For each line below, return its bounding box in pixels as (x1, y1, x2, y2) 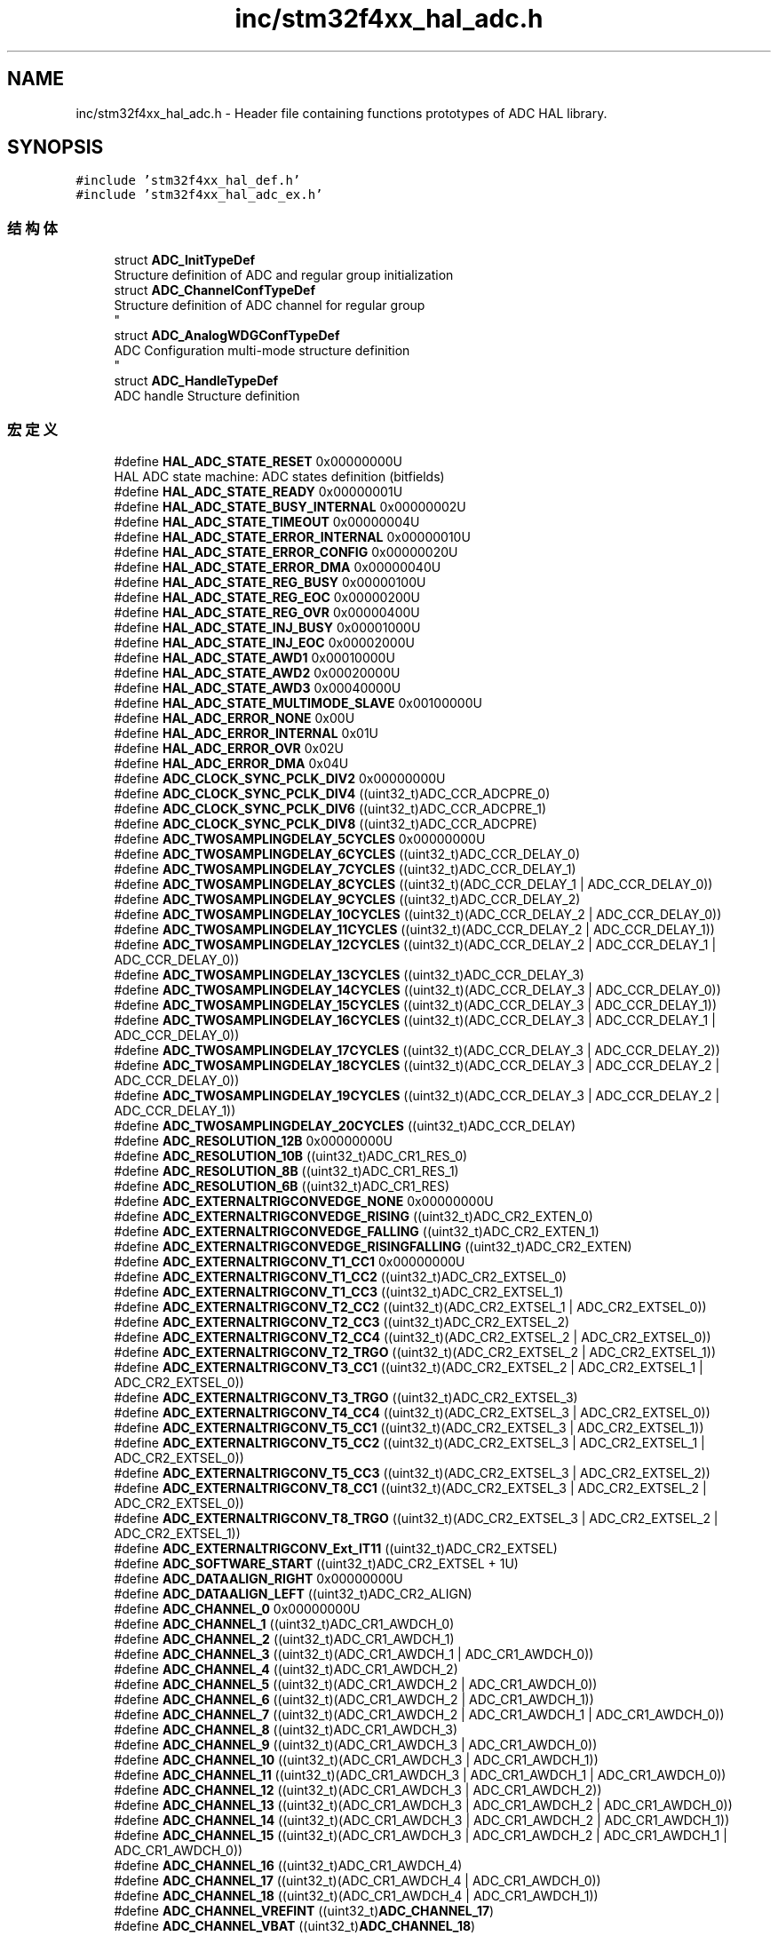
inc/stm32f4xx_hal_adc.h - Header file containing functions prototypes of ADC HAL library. (75, 105, 607, 121)
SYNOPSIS (7, 136, 104, 159)
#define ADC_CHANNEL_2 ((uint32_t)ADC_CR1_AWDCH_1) (114, 1631, 455, 1646)
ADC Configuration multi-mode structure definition (114, 343, 410, 359)
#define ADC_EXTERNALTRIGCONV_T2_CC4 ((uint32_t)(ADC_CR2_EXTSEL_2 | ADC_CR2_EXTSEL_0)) (114, 1329, 711, 1345)
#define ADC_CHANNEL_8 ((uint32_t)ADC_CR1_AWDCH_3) (114, 1721, 458, 1737)
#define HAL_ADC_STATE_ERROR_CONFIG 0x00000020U (114, 544, 458, 559)
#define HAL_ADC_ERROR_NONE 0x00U (114, 710, 355, 726)
